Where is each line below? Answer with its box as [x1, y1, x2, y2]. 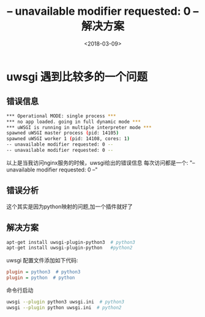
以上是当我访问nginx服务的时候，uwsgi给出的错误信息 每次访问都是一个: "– [6, 158, 195, 166]
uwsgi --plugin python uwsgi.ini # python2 [6, 304, 122, 311]
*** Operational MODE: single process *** [6, 112, 116, 119]
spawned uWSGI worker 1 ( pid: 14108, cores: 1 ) [6, 136, 130, 142]
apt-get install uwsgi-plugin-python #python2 [6, 245, 133, 251]
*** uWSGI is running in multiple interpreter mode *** [6, 124, 152, 130]
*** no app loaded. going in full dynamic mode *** [6, 119, 141, 125]
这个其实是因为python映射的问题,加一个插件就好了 [6, 203, 133, 210]
